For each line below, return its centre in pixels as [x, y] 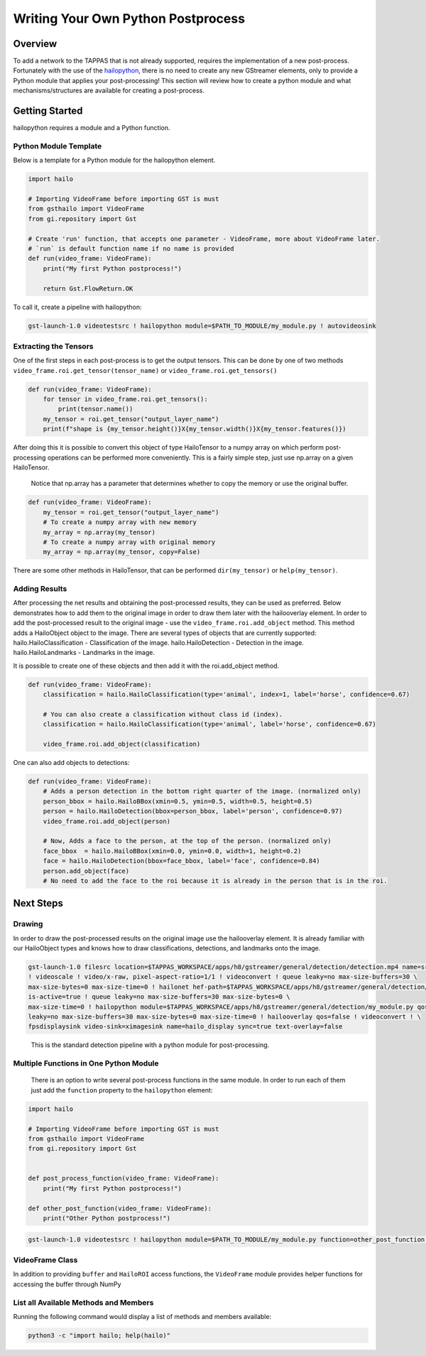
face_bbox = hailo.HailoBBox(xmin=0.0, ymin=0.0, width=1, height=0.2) [172, 851]
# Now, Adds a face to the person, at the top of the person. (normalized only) [187, 841]
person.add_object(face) [86, 871]
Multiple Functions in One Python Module [86, 1063]
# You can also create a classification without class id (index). [163, 714]
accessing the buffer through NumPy [67, 1284]
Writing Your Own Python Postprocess [129, 18]
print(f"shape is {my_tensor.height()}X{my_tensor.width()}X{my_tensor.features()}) [195, 429]
